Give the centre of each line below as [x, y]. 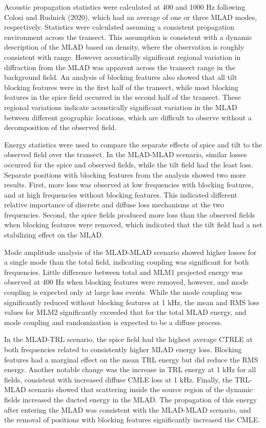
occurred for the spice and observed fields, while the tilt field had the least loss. [129, 164]
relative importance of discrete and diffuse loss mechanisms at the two [114, 205]
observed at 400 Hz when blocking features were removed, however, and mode [126, 282]
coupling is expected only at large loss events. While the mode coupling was [123, 292]
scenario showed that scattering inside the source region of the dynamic [141, 389]
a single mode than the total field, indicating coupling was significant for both [127, 262]
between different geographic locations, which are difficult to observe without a [128, 117]
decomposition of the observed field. [60, 127]
